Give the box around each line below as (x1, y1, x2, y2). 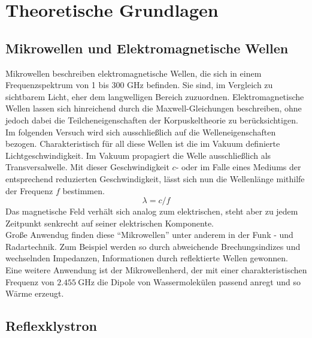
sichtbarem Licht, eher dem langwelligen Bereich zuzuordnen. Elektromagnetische (5, 90, 304, 102)
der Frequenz (5, 184, 53, 197)
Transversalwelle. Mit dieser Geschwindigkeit (5, 161, 169, 173)
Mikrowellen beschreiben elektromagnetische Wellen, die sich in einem (5, 67, 262, 79)
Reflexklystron (5, 316, 97, 335)
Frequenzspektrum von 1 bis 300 (5, 79, 125, 91)
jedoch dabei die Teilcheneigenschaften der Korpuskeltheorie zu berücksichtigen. (5, 113, 298, 126)
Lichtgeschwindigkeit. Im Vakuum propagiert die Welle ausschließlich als (5, 149, 271, 161)
